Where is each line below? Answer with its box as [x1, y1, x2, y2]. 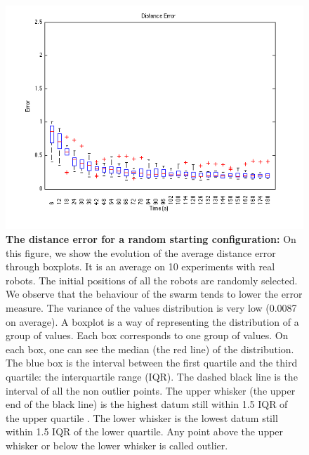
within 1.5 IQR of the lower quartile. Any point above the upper [6, 424, 284, 439]
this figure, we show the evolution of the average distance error [6, 245, 276, 260]
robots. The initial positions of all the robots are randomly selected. [6, 272, 298, 287]
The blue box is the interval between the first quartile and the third [6, 355, 298, 370]
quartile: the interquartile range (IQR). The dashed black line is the [6, 369, 298, 383]
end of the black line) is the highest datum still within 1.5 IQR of [6, 397, 288, 411]
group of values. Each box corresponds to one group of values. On [6, 328, 289, 343]
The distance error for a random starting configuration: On [6, 231, 296, 246]
